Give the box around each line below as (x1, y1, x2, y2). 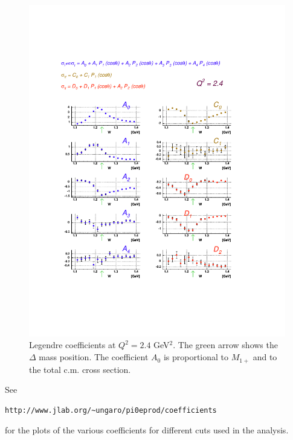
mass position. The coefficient (39, 351, 149, 363)
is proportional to (163, 351, 229, 363)
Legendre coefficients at (29, 338, 116, 351)
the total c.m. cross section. (29, 363, 131, 375)
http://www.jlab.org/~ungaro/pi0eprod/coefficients (5, 406, 217, 415)
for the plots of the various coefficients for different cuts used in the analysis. (5, 424, 289, 436)
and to (253, 351, 277, 363)
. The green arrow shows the (173, 338, 278, 351)
